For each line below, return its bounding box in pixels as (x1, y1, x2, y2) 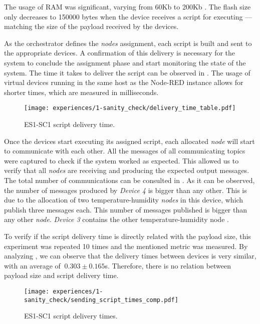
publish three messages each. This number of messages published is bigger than (4, 204, 247, 214)
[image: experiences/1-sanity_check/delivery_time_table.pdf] (24, 104, 236, 112)
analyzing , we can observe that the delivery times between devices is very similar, (4, 250, 256, 261)
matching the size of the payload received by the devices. (4, 21, 179, 31)
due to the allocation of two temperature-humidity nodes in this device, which (4, 194, 243, 205)
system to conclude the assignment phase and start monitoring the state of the (4, 57, 246, 67)
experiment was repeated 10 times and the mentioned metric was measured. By (4, 240, 248, 251)
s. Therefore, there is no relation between (105, 260, 231, 270)
